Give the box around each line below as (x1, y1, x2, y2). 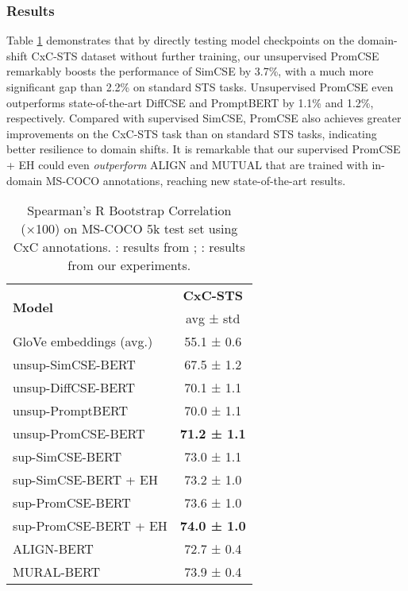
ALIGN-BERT (13, 539, 94, 558)
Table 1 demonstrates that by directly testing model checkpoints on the (6, 32, 355, 48)
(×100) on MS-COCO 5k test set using (21, 219, 238, 238)
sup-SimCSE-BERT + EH (13, 470, 158, 489)
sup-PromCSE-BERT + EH (13, 516, 167, 535)
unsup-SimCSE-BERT (13, 355, 136, 374)
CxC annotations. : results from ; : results (13, 238, 245, 257)
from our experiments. (67, 256, 191, 275)
